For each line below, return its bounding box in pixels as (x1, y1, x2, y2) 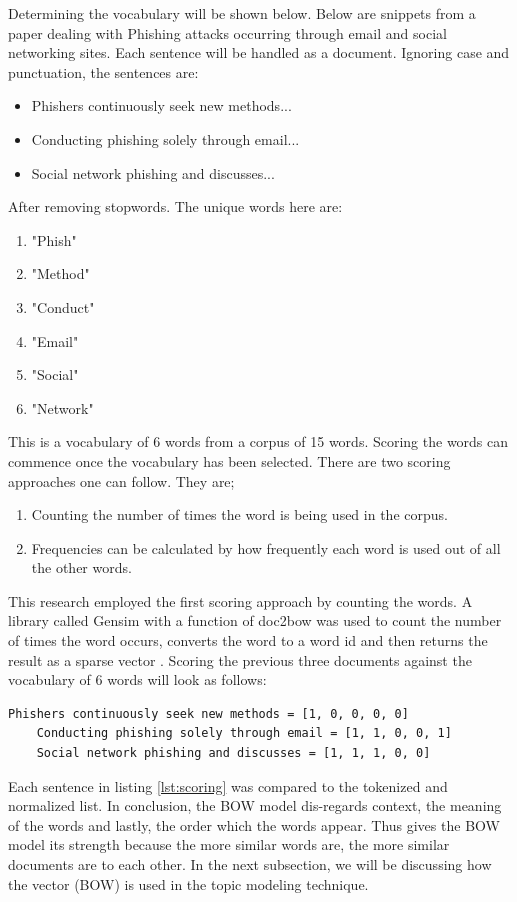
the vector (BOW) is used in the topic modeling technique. (8, 873, 369, 894)
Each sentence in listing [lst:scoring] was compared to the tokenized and (8, 775, 448, 796)
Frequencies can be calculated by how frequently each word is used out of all (31, 537, 501, 558)
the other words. (31, 557, 132, 578)
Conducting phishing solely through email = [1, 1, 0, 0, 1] (36, 726, 452, 741)
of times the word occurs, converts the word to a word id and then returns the (8, 630, 488, 651)
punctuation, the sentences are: (8, 61, 199, 82)
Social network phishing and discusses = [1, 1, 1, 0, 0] (36, 746, 431, 761)
